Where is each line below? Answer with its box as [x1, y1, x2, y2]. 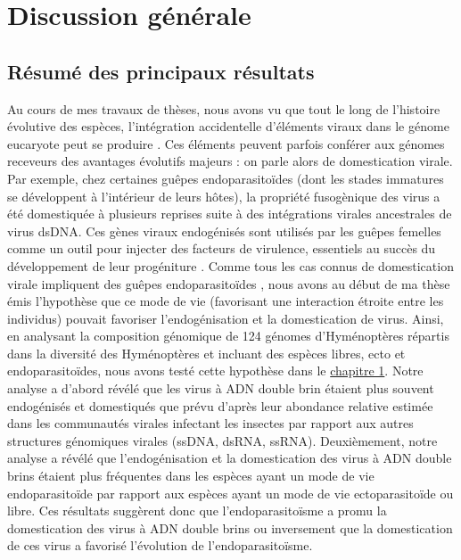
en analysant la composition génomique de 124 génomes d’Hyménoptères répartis [7, 326, 449, 345]
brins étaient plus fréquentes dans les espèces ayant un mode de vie [7, 466, 375, 485]
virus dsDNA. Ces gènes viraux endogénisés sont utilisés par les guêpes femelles [7, 221, 441, 240]
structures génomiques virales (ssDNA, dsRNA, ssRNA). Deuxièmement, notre [7, 431, 438, 449]
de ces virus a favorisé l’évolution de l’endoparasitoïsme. [7, 536, 313, 555]
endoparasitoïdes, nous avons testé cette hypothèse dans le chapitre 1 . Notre [7, 361, 424, 380]
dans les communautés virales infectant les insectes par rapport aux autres [7, 414, 414, 432]
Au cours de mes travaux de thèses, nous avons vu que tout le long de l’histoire [7, 99, 440, 118]
